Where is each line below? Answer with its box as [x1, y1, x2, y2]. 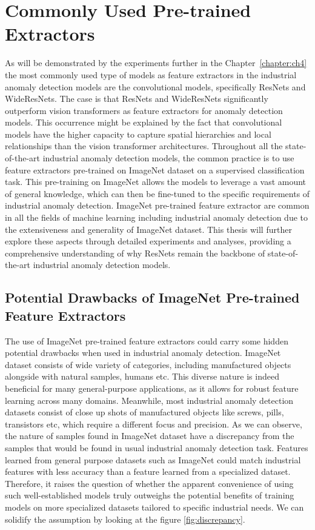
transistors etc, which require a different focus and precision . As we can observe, [5, 417, 302, 430]
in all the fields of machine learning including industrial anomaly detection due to [5, 211, 308, 224]
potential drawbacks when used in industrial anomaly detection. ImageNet [5, 346, 281, 359]
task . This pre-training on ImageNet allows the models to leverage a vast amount [5, 175, 307, 188]
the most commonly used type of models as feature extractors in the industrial [5, 68, 297, 81]
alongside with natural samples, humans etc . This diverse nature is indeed [5, 370, 279, 383]
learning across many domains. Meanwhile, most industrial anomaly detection [5, 394, 294, 406]
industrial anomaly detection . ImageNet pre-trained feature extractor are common [5, 199, 310, 212]
